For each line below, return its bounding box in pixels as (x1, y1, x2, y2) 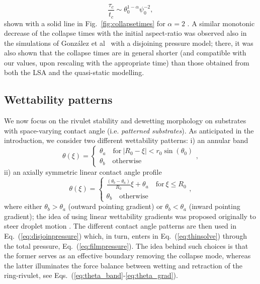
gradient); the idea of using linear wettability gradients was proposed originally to (4, 210, 256, 221)
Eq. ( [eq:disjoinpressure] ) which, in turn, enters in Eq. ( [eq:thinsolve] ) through (4, 231, 247, 241)
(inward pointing (189, 201, 240, 211)
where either (4, 201, 42, 211)
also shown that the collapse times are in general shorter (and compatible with (4, 47, 246, 58)
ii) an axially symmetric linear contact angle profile (4, 167, 162, 177)
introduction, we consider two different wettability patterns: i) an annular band (4, 135, 248, 146)
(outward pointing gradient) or (68, 201, 163, 211)
